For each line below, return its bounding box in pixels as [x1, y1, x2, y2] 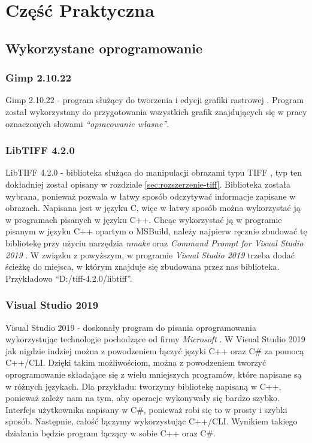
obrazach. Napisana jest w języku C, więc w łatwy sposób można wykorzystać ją [5, 201, 301, 214]
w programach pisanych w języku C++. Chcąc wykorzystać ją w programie [5, 213, 282, 225]
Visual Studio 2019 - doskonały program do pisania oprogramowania [5, 321, 256, 333]
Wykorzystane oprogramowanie [5, 38, 202, 57]
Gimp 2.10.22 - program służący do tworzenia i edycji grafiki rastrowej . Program [5, 94, 304, 106]
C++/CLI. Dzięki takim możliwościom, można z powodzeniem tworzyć [5, 356, 266, 369]
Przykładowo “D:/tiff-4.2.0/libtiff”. [5, 272, 132, 284]
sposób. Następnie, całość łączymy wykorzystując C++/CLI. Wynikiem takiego [5, 415, 298, 427]
